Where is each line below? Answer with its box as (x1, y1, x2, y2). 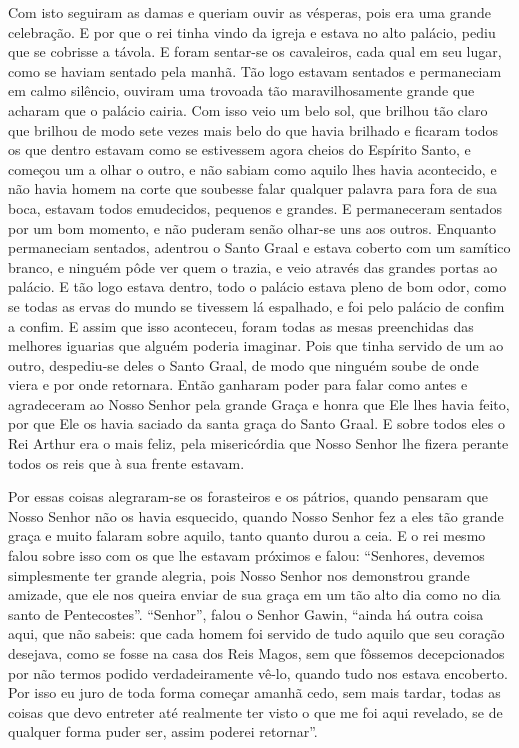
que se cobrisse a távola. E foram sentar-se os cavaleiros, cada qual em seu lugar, (8, 41, 502, 62)
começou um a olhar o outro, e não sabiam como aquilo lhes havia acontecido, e (8, 158, 497, 179)
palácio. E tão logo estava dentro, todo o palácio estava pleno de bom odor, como (8, 276, 507, 297)
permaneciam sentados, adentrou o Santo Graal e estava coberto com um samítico (8, 237, 511, 258)
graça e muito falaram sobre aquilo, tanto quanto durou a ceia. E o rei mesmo (8, 525, 486, 546)
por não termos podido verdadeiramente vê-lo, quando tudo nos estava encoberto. (8, 662, 508, 683)
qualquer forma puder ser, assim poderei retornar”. (8, 721, 318, 742)
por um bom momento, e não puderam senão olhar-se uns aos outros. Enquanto (8, 217, 497, 238)
